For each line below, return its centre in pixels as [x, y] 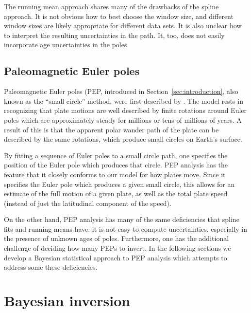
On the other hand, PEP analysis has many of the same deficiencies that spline [122, 219]
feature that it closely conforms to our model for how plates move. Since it [115, 174]
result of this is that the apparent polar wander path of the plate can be [111, 129]
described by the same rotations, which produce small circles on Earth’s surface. [123, 139]
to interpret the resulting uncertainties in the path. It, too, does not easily [114, 35]
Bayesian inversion [67, 301]
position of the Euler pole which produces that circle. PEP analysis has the [116, 165]
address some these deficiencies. [51, 267]
